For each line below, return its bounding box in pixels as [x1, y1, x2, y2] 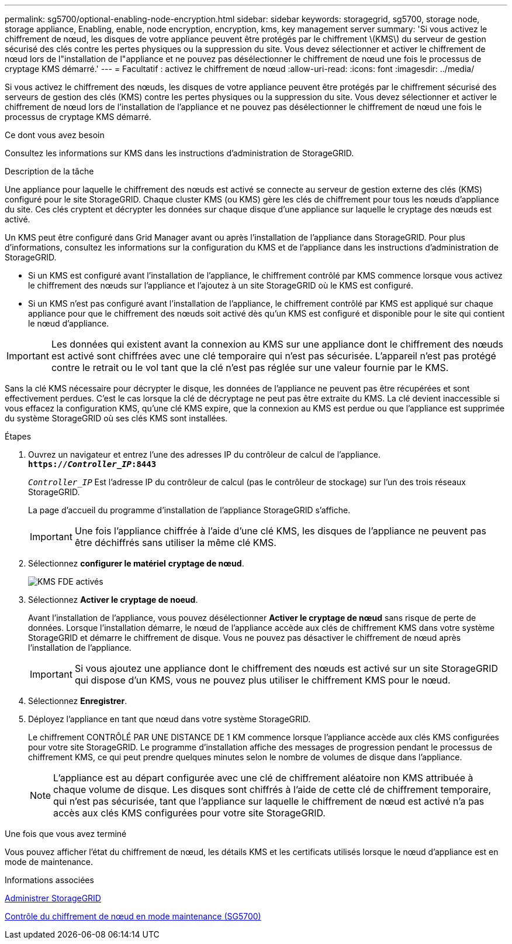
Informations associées [5, 875, 94, 885]
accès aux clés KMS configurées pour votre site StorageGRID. [53, 807, 326, 819]
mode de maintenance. [5, 857, 93, 867]
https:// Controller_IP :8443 [28, 459, 157, 469]
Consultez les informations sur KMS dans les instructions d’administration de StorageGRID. [5, 148, 354, 158]
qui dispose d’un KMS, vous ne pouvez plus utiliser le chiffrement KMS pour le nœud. [74, 674, 451, 686]
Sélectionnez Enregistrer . [28, 696, 127, 706]
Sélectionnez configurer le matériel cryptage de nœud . [28, 558, 244, 568]
